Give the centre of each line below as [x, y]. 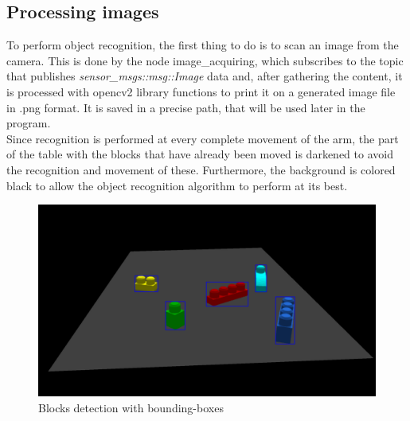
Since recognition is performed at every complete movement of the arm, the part [203, 138]
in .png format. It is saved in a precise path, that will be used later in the [186, 107]
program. [29, 123]
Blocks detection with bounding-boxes [131, 407]
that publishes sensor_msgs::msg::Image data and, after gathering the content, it [205, 76]
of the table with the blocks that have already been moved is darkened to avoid [200, 154]
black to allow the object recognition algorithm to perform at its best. [177, 185]
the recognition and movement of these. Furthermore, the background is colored [201, 169]
